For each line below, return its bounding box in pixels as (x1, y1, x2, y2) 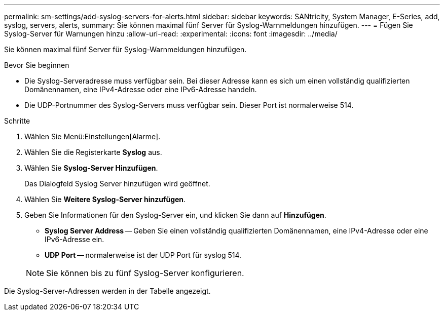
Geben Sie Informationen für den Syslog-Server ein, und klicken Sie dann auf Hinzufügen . (24, 211, 326, 219)
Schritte (4, 116, 30, 125)
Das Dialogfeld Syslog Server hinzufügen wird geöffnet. (24, 179, 210, 188)
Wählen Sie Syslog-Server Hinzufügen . (24, 164, 158, 172)
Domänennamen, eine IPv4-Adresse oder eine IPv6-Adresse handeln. (24, 85, 257, 94)
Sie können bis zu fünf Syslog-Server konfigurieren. (46, 268, 244, 278)
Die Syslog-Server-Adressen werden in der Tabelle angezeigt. (4, 287, 211, 295)
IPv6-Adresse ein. (45, 235, 104, 244)
